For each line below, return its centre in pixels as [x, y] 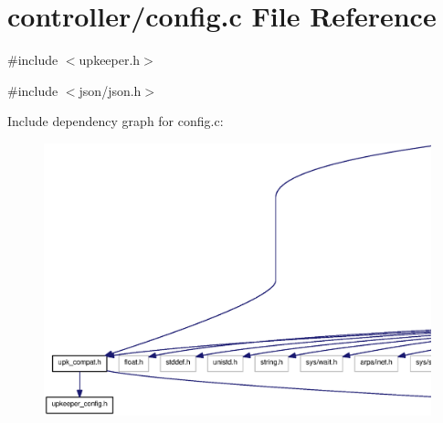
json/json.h [110, 90]
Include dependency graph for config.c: [116, 121]
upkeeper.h [110, 60]
